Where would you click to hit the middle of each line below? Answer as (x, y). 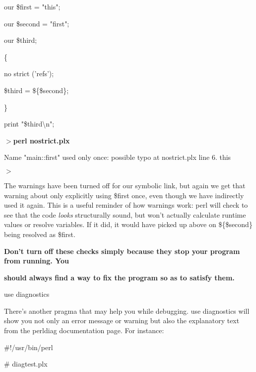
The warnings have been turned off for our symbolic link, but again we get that (125, 185)
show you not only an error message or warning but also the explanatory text (122, 320)
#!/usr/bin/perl (29, 347)
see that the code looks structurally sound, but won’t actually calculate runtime (125, 214)
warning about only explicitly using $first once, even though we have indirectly (124, 195)
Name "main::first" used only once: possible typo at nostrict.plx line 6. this (118, 157)
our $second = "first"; (37, 23)
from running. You (36, 261)
